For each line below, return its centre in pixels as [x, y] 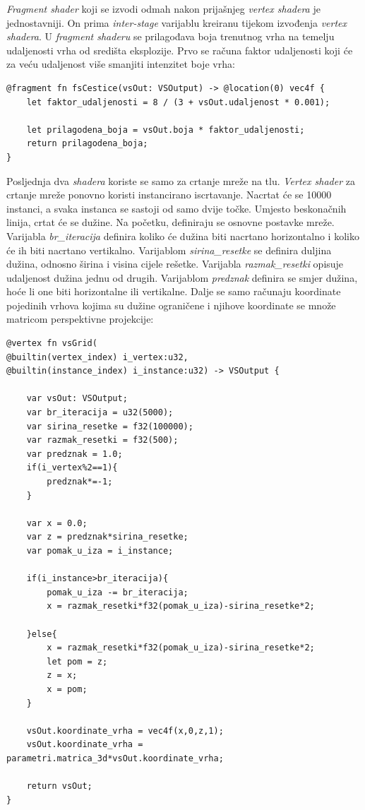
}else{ [42, 634]
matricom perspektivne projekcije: [80, 319]
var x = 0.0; [57, 523]
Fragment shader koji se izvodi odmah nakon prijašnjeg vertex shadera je [163, 8]
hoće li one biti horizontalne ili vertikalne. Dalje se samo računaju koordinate [174, 291]
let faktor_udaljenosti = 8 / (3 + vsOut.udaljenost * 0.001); [178, 102]
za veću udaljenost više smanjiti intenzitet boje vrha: [121, 64]
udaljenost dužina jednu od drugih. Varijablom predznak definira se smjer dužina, [182, 277]
